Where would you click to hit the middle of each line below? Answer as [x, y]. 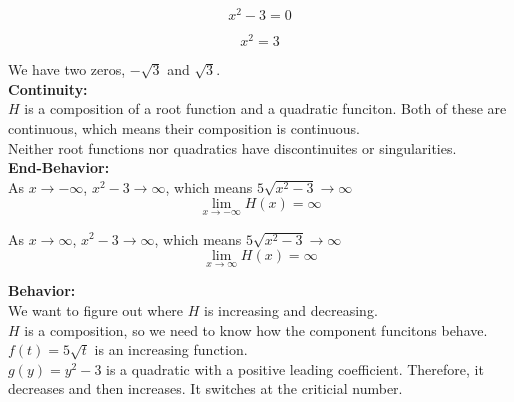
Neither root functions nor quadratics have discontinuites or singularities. [232, 147]
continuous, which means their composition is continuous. [184, 127]
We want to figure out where [96, 309]
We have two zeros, [67, 69]
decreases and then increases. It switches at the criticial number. [205, 388]
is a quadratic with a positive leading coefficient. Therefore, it [295, 368]
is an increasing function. [171, 349]
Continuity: [48, 88]
